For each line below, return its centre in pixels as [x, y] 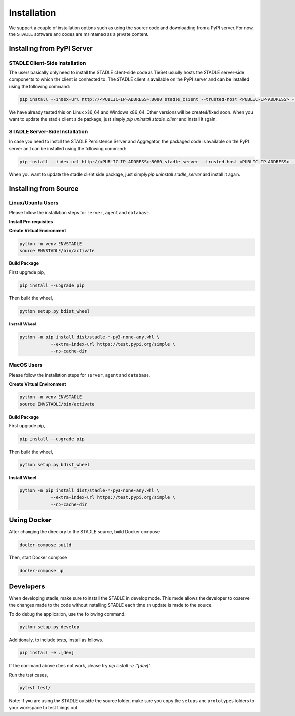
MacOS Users [26, 365]
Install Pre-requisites [31, 222]
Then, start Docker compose [38, 558]
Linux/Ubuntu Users [34, 203]
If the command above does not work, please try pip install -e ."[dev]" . [80, 666]
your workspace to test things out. [44, 708]
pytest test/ [35, 688]
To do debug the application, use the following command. [67, 614]
